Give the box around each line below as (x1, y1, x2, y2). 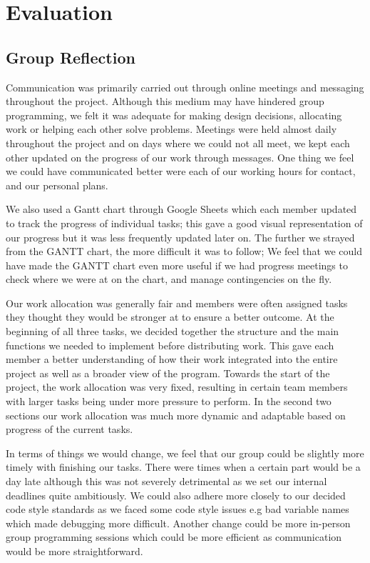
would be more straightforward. (6, 543, 143, 558)
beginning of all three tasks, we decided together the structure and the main (6, 324, 339, 339)
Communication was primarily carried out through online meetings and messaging (6, 79, 364, 94)
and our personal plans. (6, 177, 108, 192)
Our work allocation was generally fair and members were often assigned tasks (6, 295, 348, 310)
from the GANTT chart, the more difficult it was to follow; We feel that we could (6, 244, 362, 259)
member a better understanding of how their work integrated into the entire (6, 352, 338, 367)
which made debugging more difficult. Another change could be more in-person (6, 515, 351, 530)
